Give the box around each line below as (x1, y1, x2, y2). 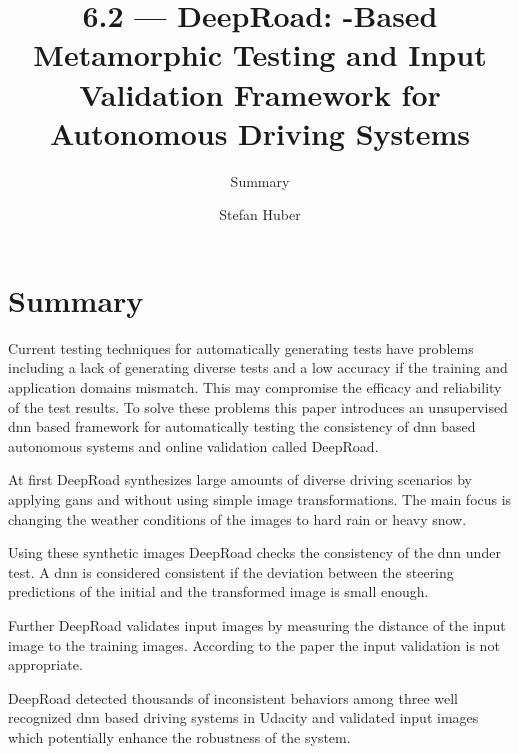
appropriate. (8, 654, 83, 675)
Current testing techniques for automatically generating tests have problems (8, 337, 474, 358)
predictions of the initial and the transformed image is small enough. (8, 581, 429, 602)
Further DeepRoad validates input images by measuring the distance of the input (8, 614, 506, 635)
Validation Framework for (79, 73, 441, 114)
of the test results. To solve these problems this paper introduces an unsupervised (8, 396, 508, 417)
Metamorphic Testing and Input (33, 34, 487, 75)
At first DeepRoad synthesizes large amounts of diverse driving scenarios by (8, 469, 472, 490)
